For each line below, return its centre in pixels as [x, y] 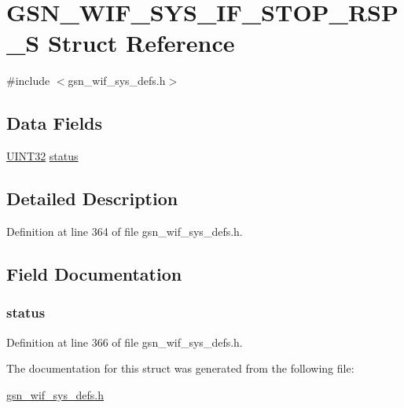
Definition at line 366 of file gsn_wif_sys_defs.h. [125, 342]
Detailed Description [92, 198]
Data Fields [55, 123]
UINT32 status [42, 156]
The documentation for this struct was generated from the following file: [180, 368]
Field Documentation [94, 273]
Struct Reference [141, 43]
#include [28, 81]
